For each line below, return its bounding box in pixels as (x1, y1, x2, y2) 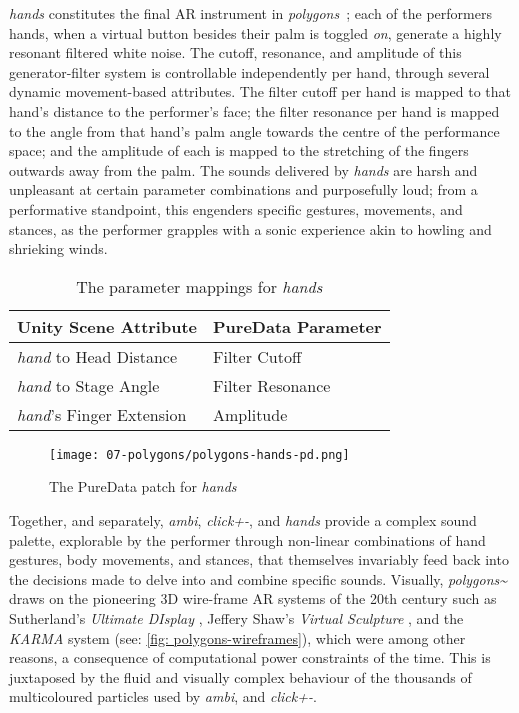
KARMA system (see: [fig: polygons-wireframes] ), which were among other (9, 627, 466, 648)
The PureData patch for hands (49, 476, 237, 497)
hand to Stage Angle (17, 373, 160, 397)
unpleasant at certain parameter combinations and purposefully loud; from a (9, 179, 478, 200)
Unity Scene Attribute (17, 314, 198, 338)
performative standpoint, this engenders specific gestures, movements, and (9, 198, 463, 219)
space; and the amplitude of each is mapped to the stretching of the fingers (9, 140, 469, 161)
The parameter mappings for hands (76, 274, 323, 298)
